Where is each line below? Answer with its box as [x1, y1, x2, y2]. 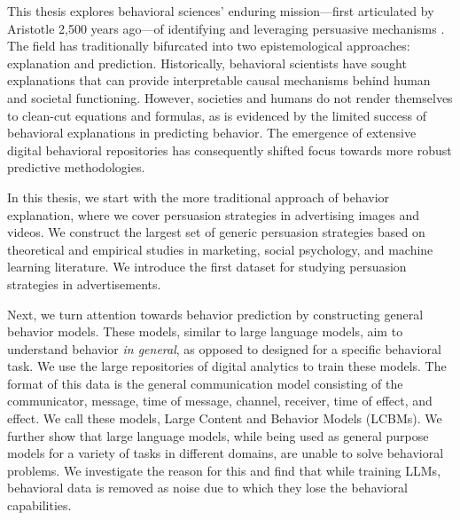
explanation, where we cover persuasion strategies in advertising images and [7, 205, 419, 224]
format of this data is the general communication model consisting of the [7, 374, 403, 392]
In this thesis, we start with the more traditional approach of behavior [7, 187, 390, 206]
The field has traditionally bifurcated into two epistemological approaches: [7, 36, 410, 55]
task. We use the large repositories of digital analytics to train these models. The [7, 357, 447, 375]
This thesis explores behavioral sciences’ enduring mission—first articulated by [7, 2, 434, 20]
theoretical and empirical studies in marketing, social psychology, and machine [7, 240, 433, 258]
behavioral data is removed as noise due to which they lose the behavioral [7, 478, 408, 497]
